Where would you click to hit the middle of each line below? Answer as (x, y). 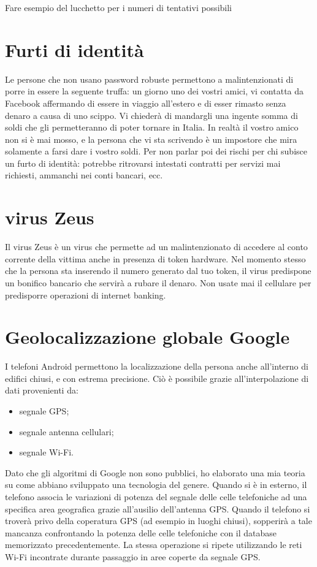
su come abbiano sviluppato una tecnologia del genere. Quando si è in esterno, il (156, 485)
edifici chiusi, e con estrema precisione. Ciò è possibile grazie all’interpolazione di (157, 378)
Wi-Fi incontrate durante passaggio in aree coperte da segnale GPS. (133, 557)
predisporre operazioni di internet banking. (86, 295)
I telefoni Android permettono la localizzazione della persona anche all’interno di (157, 366)
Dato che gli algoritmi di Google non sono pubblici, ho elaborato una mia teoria (155, 472)
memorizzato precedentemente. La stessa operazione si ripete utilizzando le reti (154, 545)
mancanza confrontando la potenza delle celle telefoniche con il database (141, 532)
